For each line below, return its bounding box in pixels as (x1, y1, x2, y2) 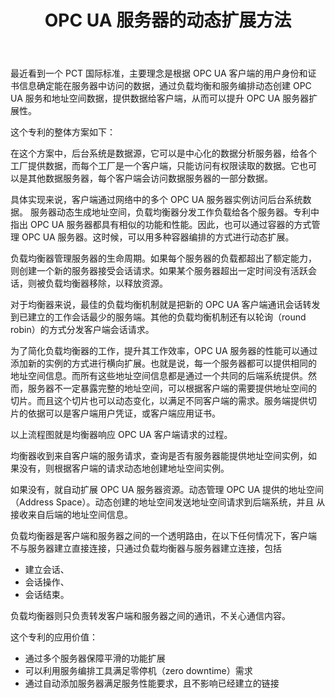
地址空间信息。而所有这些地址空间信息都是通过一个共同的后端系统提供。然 (10, 370, 317, 382)
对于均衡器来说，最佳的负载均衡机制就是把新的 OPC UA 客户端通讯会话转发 (10, 299, 321, 311)
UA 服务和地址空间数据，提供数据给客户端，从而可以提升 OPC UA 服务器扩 (10, 92, 318, 105)
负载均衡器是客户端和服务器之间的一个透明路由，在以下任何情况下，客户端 (10, 530, 317, 542)
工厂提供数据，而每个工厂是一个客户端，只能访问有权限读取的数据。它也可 (10, 160, 317, 172)
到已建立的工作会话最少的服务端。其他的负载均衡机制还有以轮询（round (10, 311, 307, 323)
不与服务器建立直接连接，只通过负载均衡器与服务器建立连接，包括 (10, 542, 282, 555)
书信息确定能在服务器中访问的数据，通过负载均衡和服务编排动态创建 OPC (10, 80, 312, 92)
